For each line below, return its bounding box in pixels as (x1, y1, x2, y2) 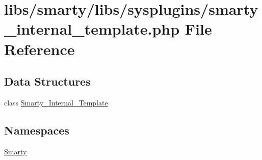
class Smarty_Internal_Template (4, 97, 108, 108)
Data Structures (4, 73, 91, 89)
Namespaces (4, 122, 69, 138)
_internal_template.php (4, 18, 180, 39)
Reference (4, 38, 75, 59)
